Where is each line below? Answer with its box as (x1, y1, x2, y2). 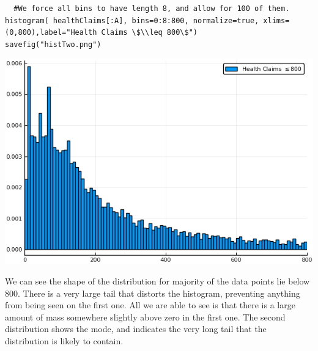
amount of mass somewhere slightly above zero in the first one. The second (5, 310, 286, 323)
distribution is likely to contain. (5, 334, 124, 347)
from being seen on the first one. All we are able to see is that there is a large (5, 299, 295, 311)
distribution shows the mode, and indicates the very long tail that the (5, 322, 267, 335)
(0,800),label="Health (5, 28, 97, 37)
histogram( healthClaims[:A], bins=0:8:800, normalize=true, (5, 16, 259, 25)
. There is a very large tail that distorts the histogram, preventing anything (18, 286, 300, 299)
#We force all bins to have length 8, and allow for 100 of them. (13, 4, 290, 13)
